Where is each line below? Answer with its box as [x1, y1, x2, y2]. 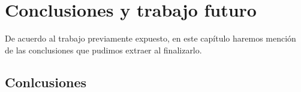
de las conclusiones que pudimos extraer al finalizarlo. [5, 43, 202, 56]
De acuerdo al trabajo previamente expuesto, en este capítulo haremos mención [5, 32, 296, 45]
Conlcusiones [5, 72, 87, 91]
